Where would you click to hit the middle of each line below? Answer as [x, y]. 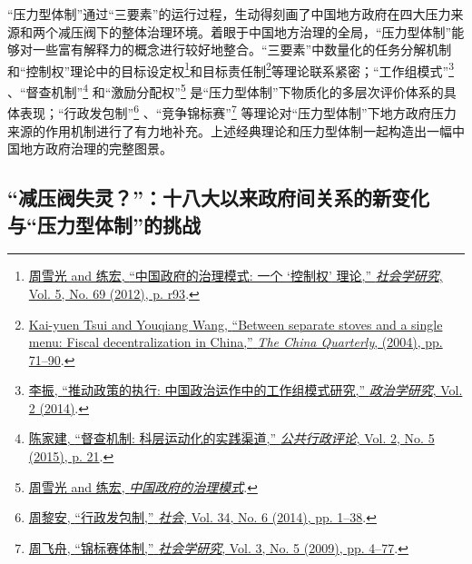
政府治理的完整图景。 [108, 148]
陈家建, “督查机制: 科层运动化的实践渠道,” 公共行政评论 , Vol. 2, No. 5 [231, 438]
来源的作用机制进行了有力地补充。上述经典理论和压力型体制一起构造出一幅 [230, 130]
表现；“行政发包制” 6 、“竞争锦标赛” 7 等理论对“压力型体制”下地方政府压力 [238, 111]
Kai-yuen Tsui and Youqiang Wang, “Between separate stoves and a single [236, 324]
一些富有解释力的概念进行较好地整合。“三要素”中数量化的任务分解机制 [242, 49]
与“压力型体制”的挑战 [104, 224]
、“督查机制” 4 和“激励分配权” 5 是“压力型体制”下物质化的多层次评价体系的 [226, 90]
